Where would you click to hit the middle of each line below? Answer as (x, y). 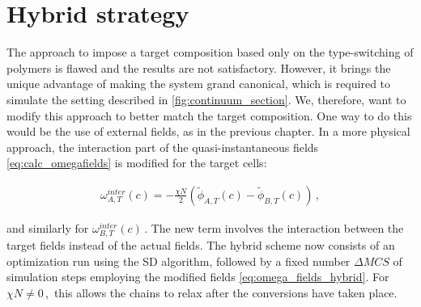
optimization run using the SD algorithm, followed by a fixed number (179, 261)
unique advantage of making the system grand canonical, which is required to (199, 84)
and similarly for (48, 227)
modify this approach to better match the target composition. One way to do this (209, 115)
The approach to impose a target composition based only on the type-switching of (210, 52)
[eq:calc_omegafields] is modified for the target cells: (137, 163)
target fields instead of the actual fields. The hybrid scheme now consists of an (201, 245)
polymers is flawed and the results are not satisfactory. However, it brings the (199, 67)
